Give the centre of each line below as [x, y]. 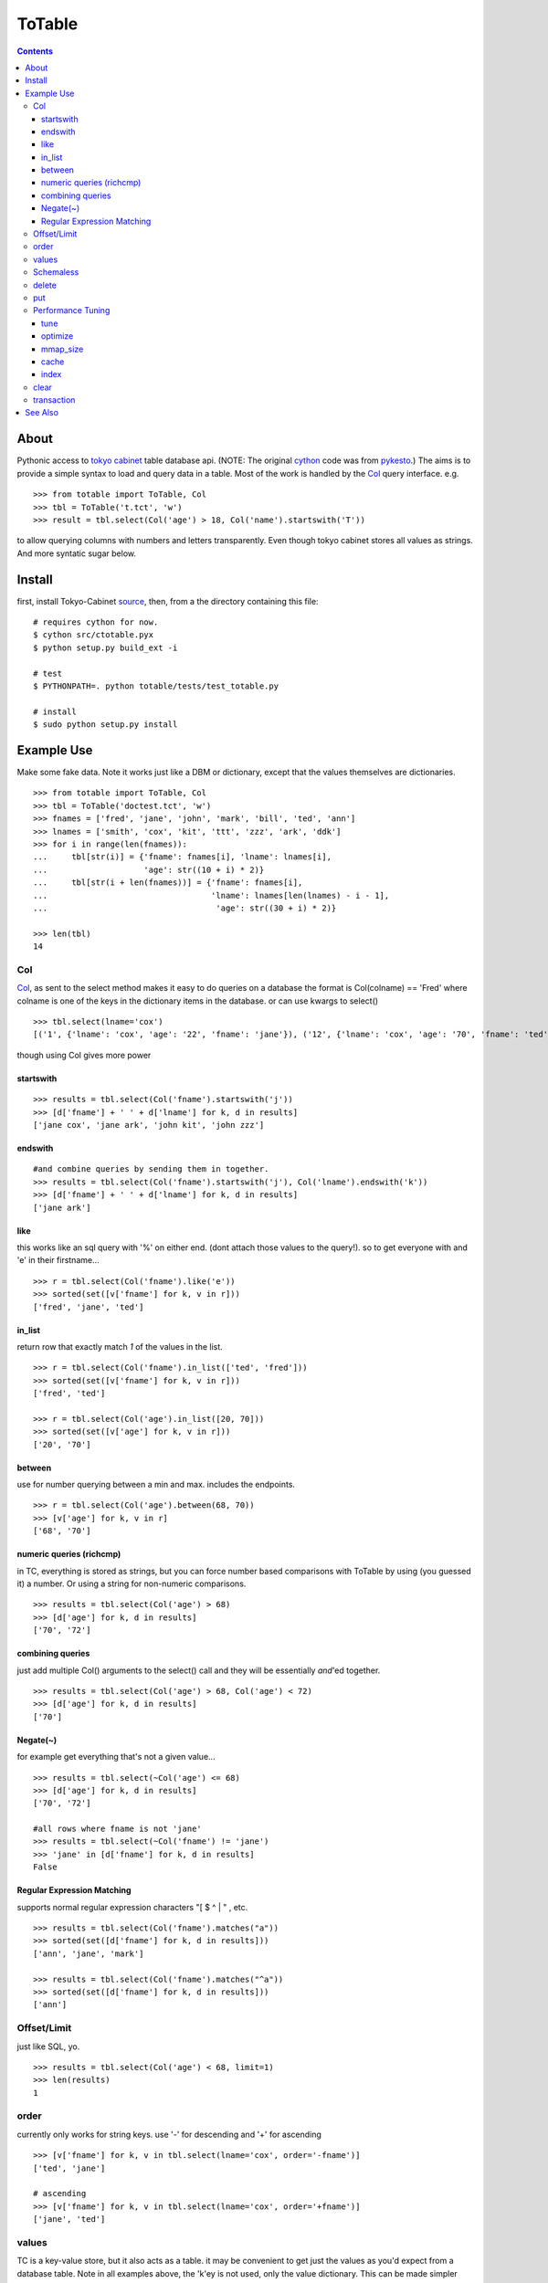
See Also [42, 413]
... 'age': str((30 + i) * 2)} [185, 908]
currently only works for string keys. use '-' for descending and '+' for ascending [169, 2134]
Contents [35, 51]
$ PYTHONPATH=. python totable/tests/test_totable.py [156, 686]
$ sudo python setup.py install [105, 725]
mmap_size [63, 349]
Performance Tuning [72, 310]
